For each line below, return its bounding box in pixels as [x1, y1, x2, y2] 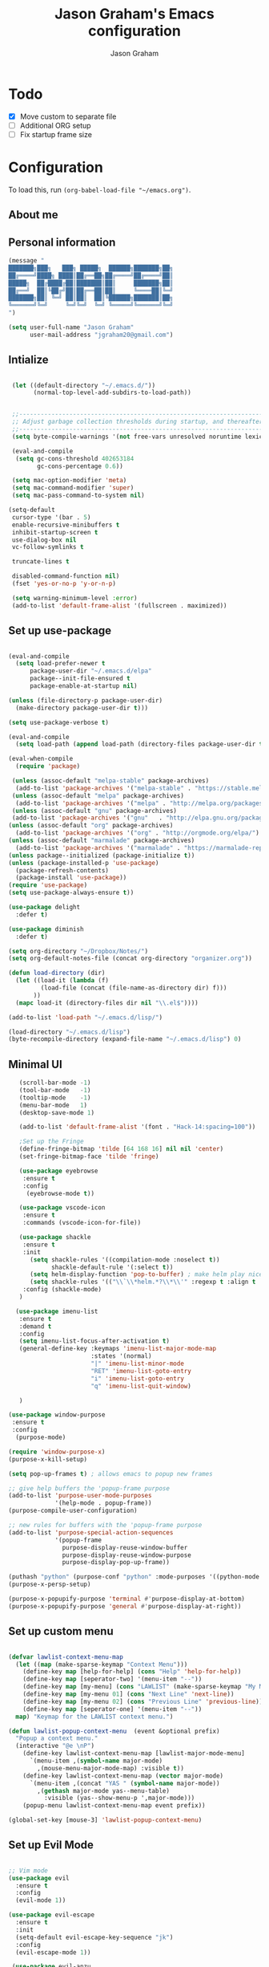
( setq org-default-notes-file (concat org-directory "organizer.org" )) [8, 954, 252, 963]
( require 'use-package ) [8, 881, 88, 889]
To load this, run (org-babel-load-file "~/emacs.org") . [8, 185, 191, 194]
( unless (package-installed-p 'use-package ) [8, 859, 159, 867]
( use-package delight [8, 904, 81, 912]
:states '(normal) [90, 1352, 152, 1360]
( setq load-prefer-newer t [15, 660, 106, 668]
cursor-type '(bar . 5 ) [11, 513, 91, 522]
